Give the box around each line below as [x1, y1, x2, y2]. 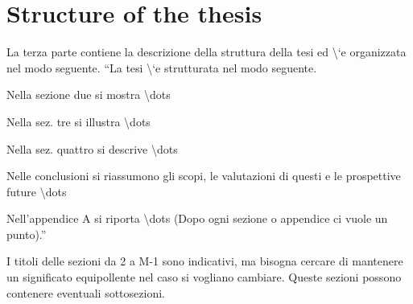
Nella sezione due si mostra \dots [6, 86, 171, 103]
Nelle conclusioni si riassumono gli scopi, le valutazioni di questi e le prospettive [6, 167, 401, 184]
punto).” [6, 225, 47, 242]
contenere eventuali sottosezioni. [6, 284, 165, 301]
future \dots [6, 183, 67, 199]
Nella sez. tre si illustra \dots [6, 113, 151, 129]
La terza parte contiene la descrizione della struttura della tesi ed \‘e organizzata [6, 43, 407, 60]
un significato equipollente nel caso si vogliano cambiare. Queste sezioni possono [6, 269, 402, 286]
